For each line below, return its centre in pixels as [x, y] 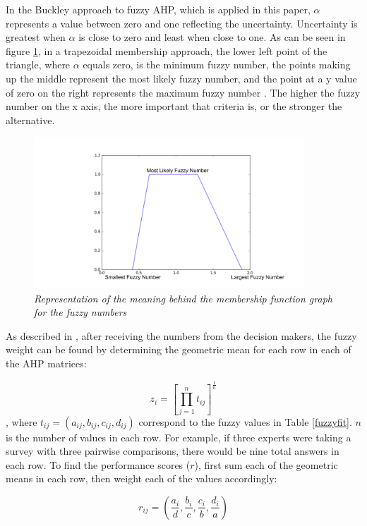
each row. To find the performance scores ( [98, 464]
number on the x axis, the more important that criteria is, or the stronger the [174, 106]
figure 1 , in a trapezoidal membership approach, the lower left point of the [167, 50]
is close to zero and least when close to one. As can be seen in [212, 37]
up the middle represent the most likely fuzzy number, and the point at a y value [181, 78]
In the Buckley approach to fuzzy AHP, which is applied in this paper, [158, 9]
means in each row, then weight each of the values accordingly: [142, 478]
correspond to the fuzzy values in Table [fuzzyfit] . [245, 421]
